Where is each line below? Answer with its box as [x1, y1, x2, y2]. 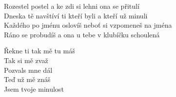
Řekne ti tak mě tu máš [4, 46, 75, 56]
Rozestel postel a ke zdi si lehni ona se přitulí [4, 1, 139, 11]
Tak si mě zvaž [4, 55, 48, 65]
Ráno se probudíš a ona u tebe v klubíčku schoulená [4, 29, 160, 39]
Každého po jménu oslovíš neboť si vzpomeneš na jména [4, 20, 172, 30]
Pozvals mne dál [4, 65, 53, 75]
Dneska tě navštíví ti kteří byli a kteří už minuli [4, 10, 148, 20]
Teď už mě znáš [4, 74, 51, 84]
